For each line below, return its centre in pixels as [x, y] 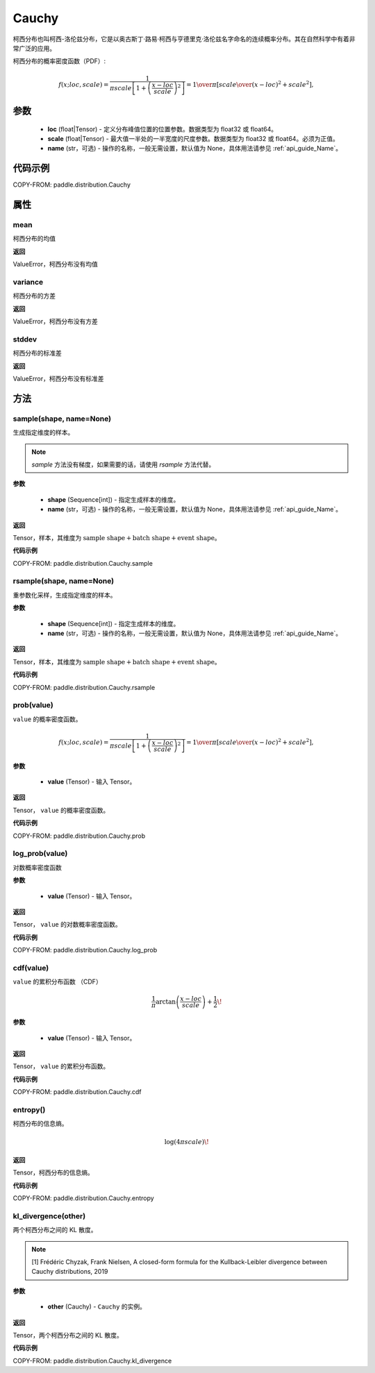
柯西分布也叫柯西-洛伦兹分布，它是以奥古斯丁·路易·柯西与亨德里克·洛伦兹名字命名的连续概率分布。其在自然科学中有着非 [184, 39]
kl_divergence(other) [49, 1216]
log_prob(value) [40, 854]
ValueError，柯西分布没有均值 [56, 264]
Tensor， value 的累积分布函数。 [61, 1066]
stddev [25, 339]
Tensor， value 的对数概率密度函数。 [67, 925]
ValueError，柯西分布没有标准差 [58, 379]
